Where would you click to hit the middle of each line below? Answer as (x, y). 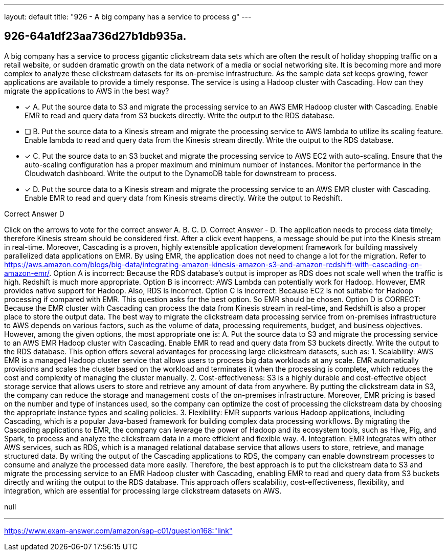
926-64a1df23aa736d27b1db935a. (95, 36)
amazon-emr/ (27, 273)
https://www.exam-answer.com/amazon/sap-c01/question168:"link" (118, 530)
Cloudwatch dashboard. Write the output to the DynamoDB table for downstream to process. (181, 173)
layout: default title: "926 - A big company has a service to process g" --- (128, 17)
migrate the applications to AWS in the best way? (87, 91)
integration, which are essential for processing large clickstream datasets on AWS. (143, 490)
